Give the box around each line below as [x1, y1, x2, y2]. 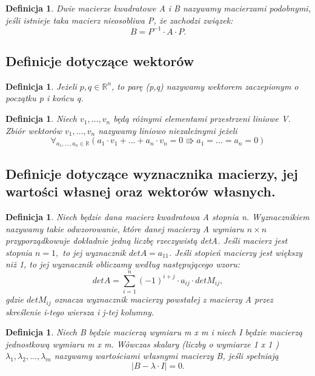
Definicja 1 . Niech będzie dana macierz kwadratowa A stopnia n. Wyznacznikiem [5, 210, 310, 223]
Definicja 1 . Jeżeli [5, 79, 77, 92]
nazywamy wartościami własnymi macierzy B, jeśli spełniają [54, 349, 279, 362]
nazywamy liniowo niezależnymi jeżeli [98, 124, 237, 136]
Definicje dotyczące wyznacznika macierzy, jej [5, 164, 298, 183]
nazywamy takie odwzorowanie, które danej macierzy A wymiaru [5, 222, 244, 235]
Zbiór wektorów [5, 124, 62, 136]
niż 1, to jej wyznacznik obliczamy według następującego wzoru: [5, 258, 240, 270]
